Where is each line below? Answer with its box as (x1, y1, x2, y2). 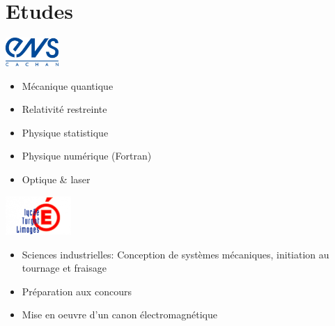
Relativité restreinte (22, 102, 107, 116)
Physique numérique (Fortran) (22, 148, 152, 163)
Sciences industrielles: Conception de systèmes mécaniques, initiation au (22, 247, 329, 261)
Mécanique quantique (22, 78, 114, 93)
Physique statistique (22, 125, 109, 139)
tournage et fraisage (22, 261, 107, 275)
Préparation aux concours (22, 284, 132, 298)
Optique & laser (22, 172, 91, 187)
